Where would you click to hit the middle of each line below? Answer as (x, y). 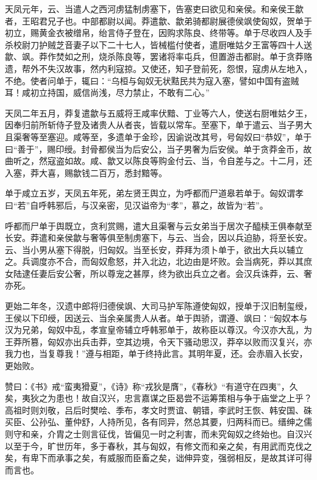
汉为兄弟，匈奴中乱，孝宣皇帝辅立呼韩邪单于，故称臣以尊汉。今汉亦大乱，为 (158, 330)
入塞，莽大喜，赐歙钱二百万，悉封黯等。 (86, 172)
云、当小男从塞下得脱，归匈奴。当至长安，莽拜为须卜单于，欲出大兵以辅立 (154, 249)
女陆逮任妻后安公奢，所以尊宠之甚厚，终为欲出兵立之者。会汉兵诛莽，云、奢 (158, 273)
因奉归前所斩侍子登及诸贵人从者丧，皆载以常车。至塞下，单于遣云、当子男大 (158, 125)
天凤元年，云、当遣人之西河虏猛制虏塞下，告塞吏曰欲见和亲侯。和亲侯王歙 (154, 9)
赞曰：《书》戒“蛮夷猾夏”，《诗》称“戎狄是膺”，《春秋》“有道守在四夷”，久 (151, 386)
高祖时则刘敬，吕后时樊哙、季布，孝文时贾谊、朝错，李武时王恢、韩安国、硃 (158, 410)
